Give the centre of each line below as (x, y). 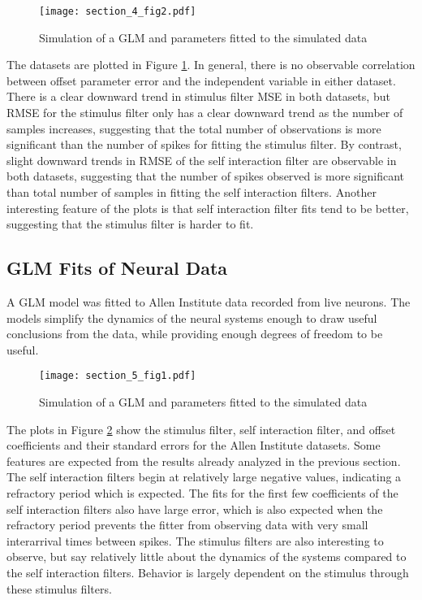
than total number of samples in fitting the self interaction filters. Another (192, 192)
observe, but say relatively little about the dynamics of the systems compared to (207, 557)
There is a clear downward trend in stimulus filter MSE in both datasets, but (198, 96)
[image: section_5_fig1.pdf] (118, 376)
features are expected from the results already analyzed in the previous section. (204, 461)
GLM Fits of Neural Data (117, 268)
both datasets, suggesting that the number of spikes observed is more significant (206, 176)
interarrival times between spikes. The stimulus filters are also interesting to (195, 540)
